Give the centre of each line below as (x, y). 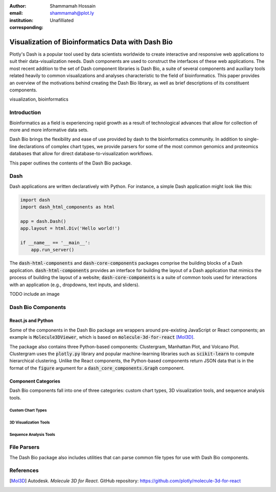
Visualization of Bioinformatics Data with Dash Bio (91, 42)
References (24, 471)
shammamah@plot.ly (72, 13)
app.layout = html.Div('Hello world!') (70, 228)
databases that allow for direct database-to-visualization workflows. (81, 154)
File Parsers (25, 447)
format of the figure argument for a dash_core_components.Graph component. (97, 368)
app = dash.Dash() (43, 221)
